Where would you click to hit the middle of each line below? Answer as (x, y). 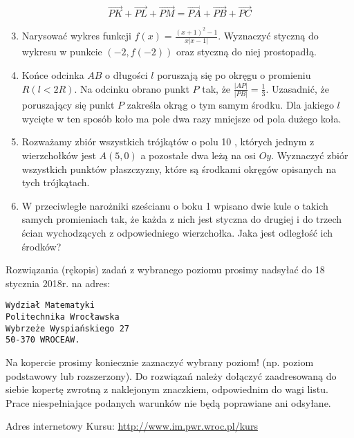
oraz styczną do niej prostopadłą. (246, 52)
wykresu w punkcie (62, 52)
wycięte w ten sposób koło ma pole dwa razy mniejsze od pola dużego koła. (181, 118)
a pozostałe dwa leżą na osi (198, 155)
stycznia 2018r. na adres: (58, 283)
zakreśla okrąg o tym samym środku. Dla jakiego (230, 105)
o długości (127, 75)
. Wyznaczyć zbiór (310, 155)
